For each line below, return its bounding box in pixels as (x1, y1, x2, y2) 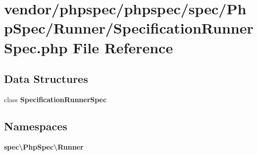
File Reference (73, 37, 173, 57)
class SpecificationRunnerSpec (4, 94, 107, 104)
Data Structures (4, 71, 88, 86)
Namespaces (4, 118, 67, 133)
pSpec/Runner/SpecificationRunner (4, 18, 254, 38)
